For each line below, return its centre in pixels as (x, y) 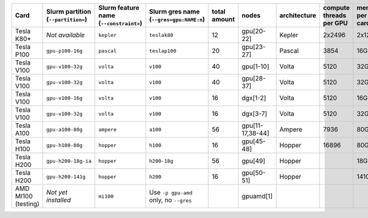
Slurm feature (119, 8)
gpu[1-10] (255, 66)
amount (224, 19)
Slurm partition (69, 11)
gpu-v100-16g (64, 98)
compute (336, 8)
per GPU (335, 23)
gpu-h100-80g (64, 145)
